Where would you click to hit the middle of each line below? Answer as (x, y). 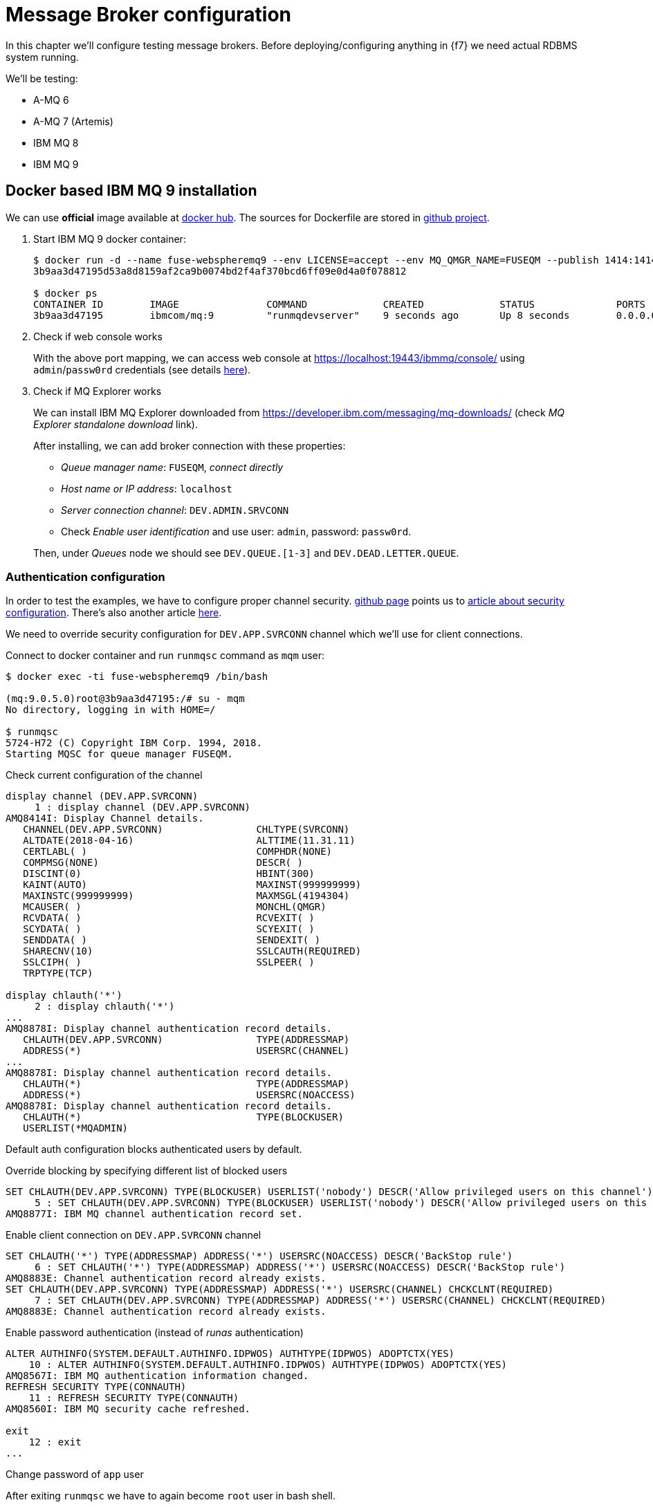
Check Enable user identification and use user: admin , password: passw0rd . (236, 531)
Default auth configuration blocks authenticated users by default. (154, 1149)
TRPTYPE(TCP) (58, 973)
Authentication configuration (85, 576)
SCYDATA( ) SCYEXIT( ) (169, 929)
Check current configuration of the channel (104, 775)
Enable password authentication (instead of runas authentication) (155, 1333)
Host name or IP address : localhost (147, 488)
